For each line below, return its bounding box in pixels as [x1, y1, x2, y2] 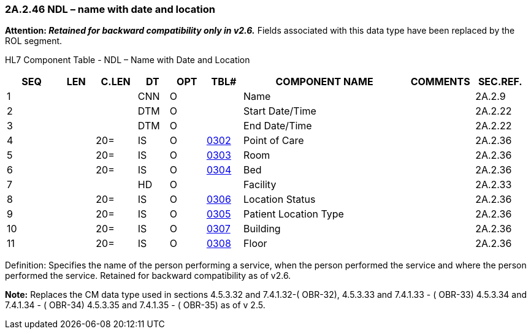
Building [243, 222, 281, 235]
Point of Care [243, 134, 304, 147]
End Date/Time [243, 120, 312, 132]
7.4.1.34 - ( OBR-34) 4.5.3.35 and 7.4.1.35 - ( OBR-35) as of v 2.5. [5, 300, 265, 311]
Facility [243, 178, 277, 191]
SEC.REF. [478, 75, 522, 88]
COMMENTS [410, 75, 470, 88]
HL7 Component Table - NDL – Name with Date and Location [5, 55, 250, 66]
